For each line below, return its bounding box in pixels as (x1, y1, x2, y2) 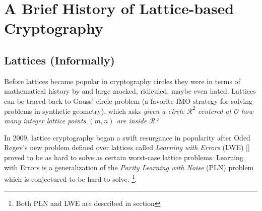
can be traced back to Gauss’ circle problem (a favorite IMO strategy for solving (4, 95, 252, 106)
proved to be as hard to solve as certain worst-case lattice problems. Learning (4, 152, 243, 162)
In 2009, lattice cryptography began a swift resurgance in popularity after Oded (4, 132, 250, 143)
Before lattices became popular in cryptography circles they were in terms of (4, 76, 240, 86)
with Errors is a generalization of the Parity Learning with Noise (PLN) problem (4, 162, 254, 172)
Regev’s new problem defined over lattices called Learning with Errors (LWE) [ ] (4, 142, 250, 153)
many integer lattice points (4, 115, 86, 126)
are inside (116, 115, 147, 126)
